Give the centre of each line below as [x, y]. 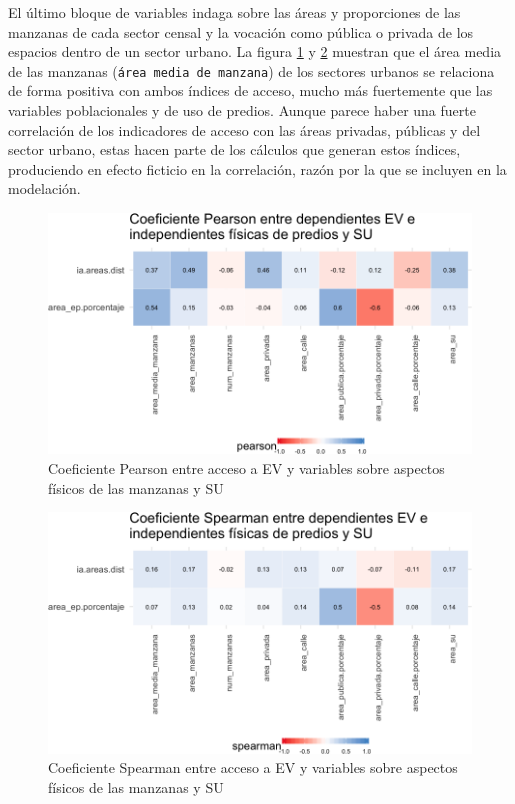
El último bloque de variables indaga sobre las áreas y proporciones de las [234, 12]
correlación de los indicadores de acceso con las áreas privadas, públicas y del [244, 129]
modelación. [44, 188]
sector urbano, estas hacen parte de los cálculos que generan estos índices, [234, 149]
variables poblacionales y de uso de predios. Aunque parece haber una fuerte [242, 110]
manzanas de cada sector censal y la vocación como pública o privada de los [241, 31]
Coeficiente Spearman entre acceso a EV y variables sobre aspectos [253, 767]
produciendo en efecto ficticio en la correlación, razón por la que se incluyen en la [257, 168]
